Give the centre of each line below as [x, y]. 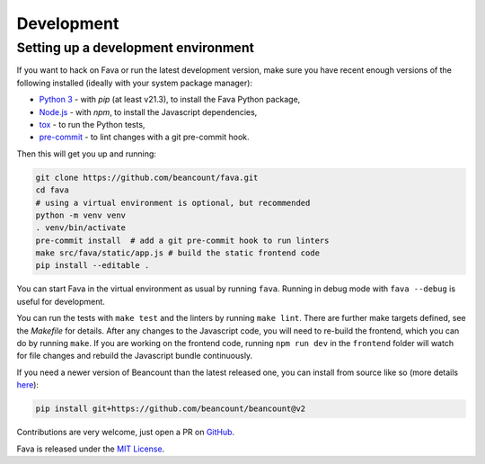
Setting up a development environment [136, 48]
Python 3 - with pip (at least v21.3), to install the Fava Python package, [170, 100]
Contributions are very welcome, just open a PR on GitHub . [126, 433]
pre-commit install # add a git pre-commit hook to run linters [182, 240]
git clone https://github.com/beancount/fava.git [147, 177]
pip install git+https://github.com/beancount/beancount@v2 [171, 409]
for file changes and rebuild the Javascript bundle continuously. [135, 356]
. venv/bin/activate [80, 228]
